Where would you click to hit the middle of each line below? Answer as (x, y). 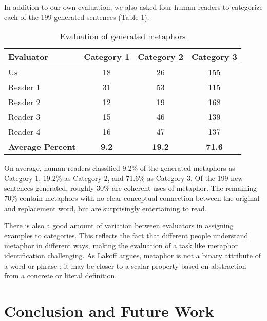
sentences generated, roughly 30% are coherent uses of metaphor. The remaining (131, 188)
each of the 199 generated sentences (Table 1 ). (77, 17)
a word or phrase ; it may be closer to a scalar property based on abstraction (125, 265)
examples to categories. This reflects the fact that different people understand (126, 235)
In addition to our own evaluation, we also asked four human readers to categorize (133, 7)
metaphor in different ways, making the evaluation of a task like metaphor (121, 245)
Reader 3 (24, 117)
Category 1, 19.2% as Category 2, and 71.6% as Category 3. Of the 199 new (124, 178)
